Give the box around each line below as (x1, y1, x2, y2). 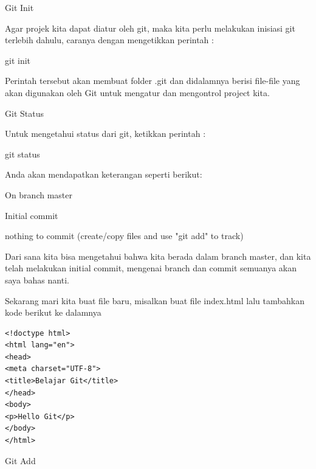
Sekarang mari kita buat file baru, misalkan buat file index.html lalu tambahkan (5, 294, 304, 307)
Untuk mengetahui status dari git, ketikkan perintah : (5, 127, 206, 140)
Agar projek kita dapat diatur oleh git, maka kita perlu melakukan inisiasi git (5, 21, 295, 34)
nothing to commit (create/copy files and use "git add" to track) (5, 229, 244, 242)
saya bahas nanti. (5, 273, 69, 286)
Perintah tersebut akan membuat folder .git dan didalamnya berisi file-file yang (5, 74, 300, 87)
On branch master (5, 188, 72, 201)
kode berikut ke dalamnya (5, 306, 101, 319)
